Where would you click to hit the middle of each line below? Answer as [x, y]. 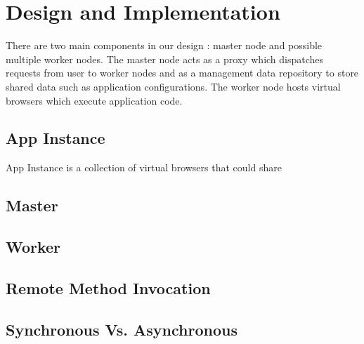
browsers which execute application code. [94, 100]
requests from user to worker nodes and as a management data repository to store [182, 73]
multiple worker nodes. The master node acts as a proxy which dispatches [165, 59]
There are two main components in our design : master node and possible [164, 45]
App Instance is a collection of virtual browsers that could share [144, 167]
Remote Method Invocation [108, 287]
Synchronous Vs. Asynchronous [122, 329]
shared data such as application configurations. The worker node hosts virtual [173, 86]
